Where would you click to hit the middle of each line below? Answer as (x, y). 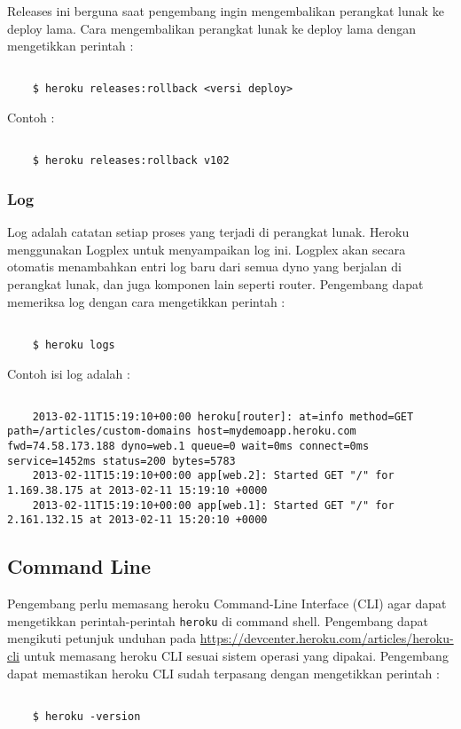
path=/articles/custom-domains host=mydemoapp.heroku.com (182, 431)
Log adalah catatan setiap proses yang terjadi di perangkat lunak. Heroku (208, 232)
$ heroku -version (86, 716)
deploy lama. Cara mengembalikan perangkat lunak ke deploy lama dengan (211, 28)
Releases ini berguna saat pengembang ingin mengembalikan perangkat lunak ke (226, 11)
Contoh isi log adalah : (69, 373)
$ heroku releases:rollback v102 (131, 161)
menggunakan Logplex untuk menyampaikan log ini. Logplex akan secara (207, 249)
